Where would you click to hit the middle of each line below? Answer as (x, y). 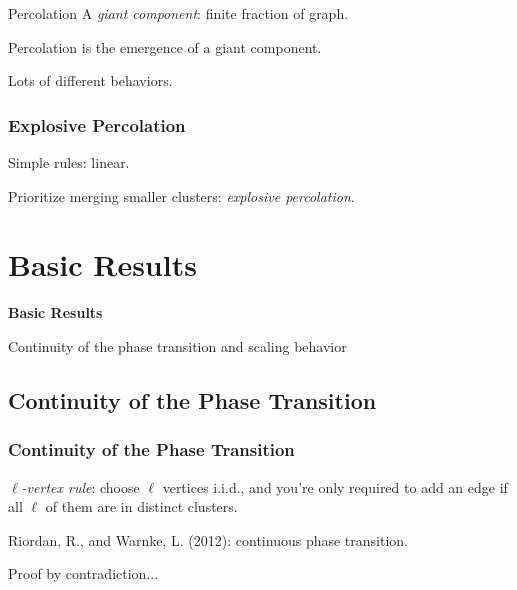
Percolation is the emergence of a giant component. (165, 46)
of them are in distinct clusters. (141, 506)
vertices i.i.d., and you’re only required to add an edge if (335, 486)
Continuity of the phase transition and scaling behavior (177, 345)
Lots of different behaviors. (90, 80)
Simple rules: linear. (69, 162)
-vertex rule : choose (80, 486)
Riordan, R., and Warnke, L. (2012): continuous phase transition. (208, 539)
